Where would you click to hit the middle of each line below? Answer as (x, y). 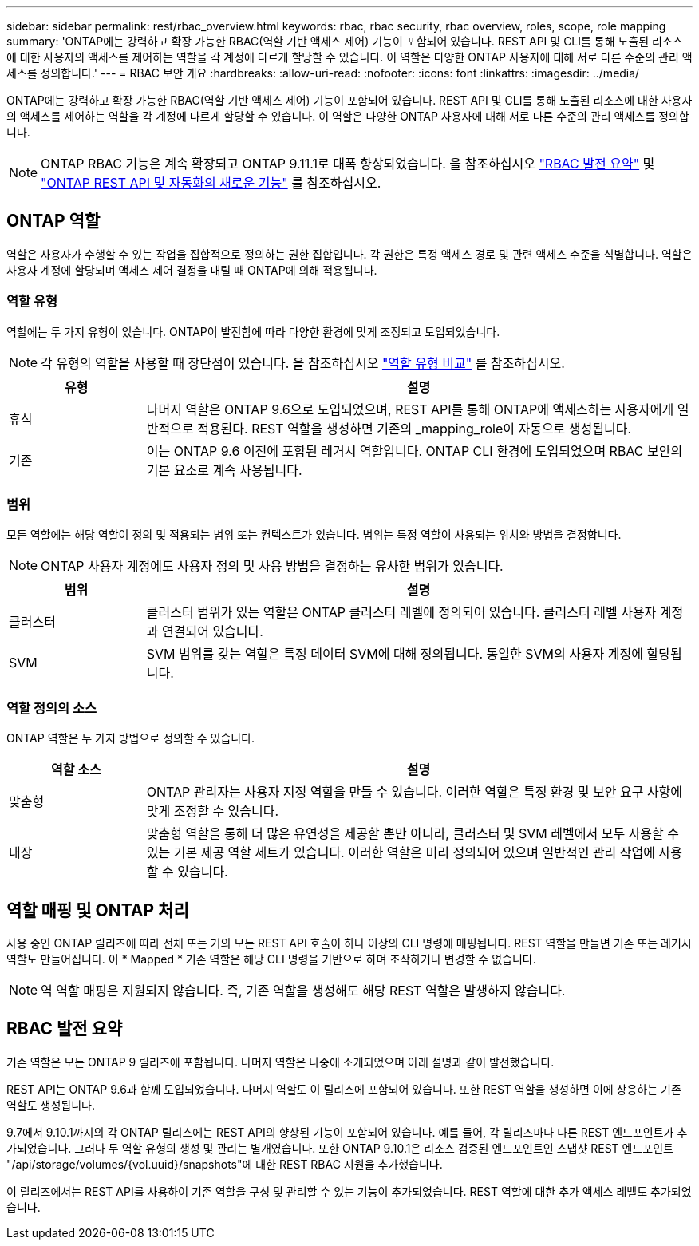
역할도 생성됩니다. (51, 1105)
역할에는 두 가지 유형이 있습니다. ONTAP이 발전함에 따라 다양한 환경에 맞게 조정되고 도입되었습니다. (253, 331)
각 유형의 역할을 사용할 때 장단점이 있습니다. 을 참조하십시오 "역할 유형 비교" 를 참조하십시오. (303, 363)
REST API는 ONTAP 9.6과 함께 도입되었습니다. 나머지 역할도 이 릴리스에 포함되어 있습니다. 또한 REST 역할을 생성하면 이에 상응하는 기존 (344, 1089)
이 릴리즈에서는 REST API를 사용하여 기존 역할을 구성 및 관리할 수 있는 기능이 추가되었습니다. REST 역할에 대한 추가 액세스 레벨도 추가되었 (349, 1191)
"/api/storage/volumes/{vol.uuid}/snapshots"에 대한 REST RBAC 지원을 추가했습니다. (225, 1164)
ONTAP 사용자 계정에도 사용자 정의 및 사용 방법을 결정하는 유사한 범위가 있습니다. (272, 566)
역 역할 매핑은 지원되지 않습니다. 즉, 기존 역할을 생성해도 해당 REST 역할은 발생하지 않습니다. (303, 990)
